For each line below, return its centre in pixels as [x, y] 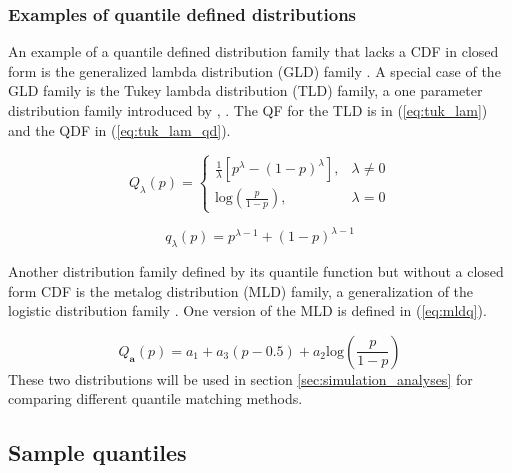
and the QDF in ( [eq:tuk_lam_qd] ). [119, 129]
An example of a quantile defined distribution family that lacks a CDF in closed [253, 51]
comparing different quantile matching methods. [155, 398]
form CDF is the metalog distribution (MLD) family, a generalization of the [241, 290]
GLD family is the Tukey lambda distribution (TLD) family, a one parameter [245, 90]
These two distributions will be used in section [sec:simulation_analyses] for [240, 378]
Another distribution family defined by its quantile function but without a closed [256, 271]
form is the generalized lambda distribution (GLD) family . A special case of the [254, 70]
